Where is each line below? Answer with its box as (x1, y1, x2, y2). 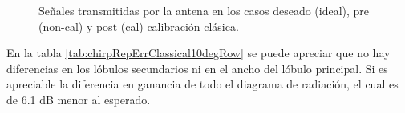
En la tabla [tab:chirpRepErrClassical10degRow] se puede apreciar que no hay (6, 45, 391, 61)
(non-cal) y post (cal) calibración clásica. (38, 18, 239, 34)
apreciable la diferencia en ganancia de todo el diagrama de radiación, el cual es (6, 76, 399, 92)
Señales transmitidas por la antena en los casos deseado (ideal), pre (38, 2, 370, 18)
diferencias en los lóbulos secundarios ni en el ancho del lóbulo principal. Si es (6, 60, 388, 76)
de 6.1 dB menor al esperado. (6, 91, 151, 107)
